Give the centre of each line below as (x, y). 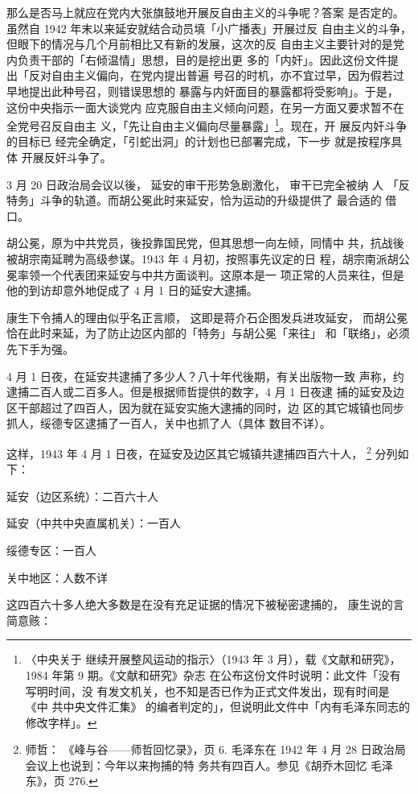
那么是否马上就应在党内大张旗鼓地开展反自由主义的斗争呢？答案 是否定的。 (205, 12)
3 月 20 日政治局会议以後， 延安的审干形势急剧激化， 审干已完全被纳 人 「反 (208, 184)
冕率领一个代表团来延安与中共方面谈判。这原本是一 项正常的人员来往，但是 (205, 274)
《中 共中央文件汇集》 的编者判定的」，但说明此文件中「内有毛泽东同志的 (218, 707)
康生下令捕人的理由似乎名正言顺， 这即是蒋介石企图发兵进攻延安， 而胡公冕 (207, 317)
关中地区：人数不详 (57, 577)
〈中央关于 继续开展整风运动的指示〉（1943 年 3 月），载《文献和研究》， (213, 659)
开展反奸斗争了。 (66, 157)
